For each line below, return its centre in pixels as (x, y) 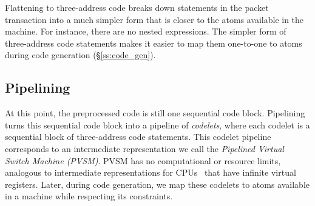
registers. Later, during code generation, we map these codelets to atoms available (157, 184)
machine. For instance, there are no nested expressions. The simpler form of (146, 31)
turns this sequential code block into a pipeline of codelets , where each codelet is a (157, 125)
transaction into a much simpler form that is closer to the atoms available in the (154, 19)
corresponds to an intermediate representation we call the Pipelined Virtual (144, 148)
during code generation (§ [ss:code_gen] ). (80, 55)
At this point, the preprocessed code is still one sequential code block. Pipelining (155, 113)
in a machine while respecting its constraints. (89, 196)
